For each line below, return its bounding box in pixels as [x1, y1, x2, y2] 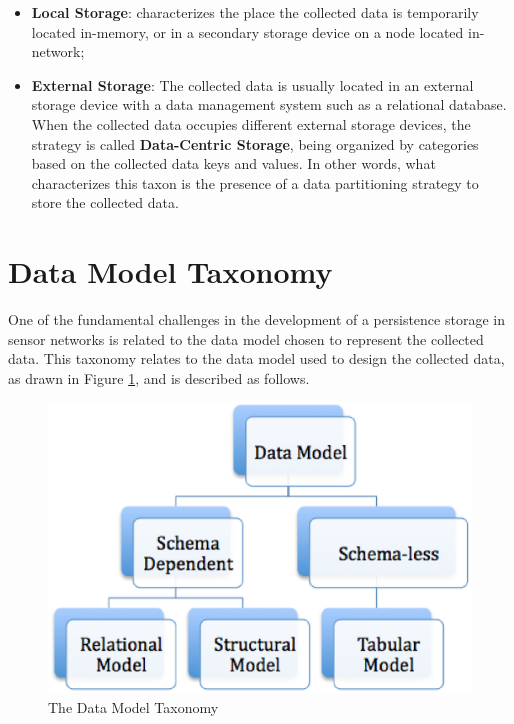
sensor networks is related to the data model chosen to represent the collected [8, 328, 484, 349]
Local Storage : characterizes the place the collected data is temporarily [31, 2, 479, 22]
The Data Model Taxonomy [48, 696, 219, 717]
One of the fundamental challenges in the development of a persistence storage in [8, 309, 505, 330]
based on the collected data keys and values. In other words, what [31, 153, 436, 174]
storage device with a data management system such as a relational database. [31, 94, 507, 115]
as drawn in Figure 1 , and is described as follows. [8, 367, 310, 388]
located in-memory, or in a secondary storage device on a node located [31, 21, 464, 42]
